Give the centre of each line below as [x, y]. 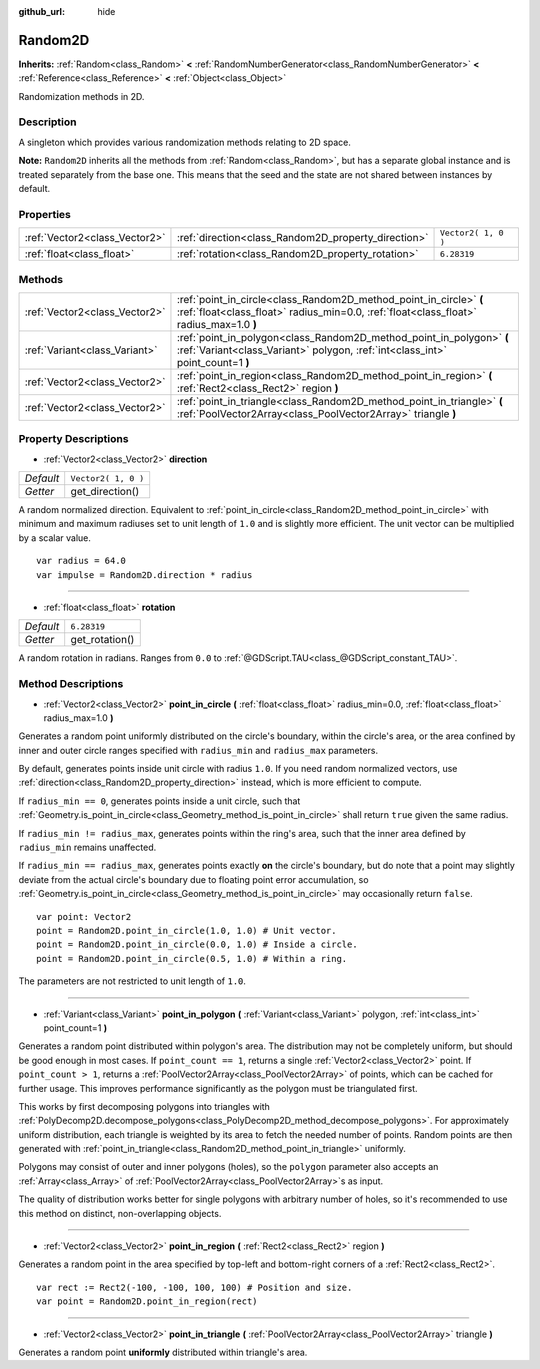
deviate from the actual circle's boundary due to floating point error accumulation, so [193, 879]
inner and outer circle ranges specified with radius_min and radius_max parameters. [198, 750]
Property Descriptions [73, 439]
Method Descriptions [71, 684]
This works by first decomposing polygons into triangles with [144, 1106]
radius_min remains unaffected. [87, 847]
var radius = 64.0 [81, 561]
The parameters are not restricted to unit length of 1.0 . [132, 981]
